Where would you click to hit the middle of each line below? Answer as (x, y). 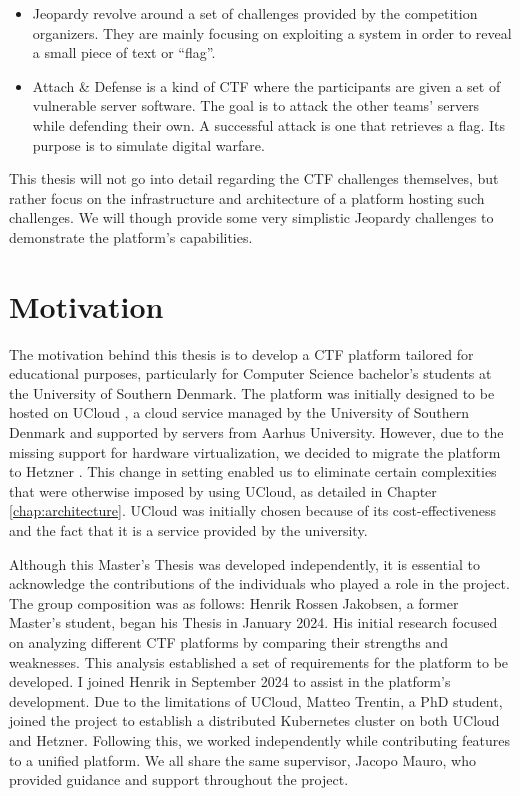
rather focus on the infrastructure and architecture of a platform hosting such (247, 197)
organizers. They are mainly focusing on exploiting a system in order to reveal (272, 32)
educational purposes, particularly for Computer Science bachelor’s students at (250, 373)
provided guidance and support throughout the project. (179, 779)
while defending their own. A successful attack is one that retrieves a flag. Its (269, 124)
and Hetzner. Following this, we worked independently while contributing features (260, 739)
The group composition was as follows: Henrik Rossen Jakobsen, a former (234, 602)
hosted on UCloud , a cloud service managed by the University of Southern (239, 412)
